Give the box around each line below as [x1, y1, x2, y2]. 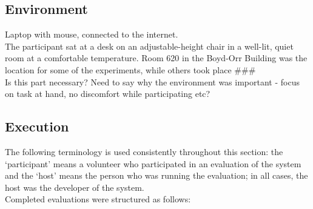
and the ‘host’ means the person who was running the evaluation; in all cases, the [5, 169, 308, 182]
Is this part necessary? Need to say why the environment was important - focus [5, 75, 300, 88]
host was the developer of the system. [5, 181, 144, 193]
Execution [5, 117, 69, 136]
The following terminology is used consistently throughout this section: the [5, 145, 283, 158]
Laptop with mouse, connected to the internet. [5, 28, 178, 41]
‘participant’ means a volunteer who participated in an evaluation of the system [5, 157, 301, 170]
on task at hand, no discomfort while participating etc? [5, 87, 210, 100]
